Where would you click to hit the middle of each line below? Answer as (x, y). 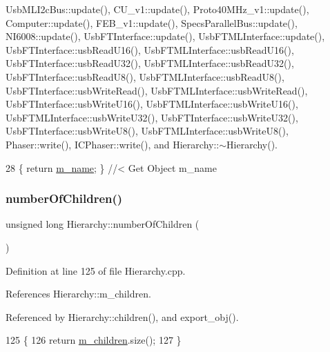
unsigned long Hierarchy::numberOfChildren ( (103, 224)
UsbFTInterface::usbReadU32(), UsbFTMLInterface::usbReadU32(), (150, 63)
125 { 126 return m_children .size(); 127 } (94, 340)
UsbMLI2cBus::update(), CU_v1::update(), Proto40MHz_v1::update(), (157, 9)
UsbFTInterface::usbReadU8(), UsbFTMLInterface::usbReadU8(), (145, 76)
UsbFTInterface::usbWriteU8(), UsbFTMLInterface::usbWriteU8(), (147, 131)
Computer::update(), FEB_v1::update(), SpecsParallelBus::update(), (152, 22)
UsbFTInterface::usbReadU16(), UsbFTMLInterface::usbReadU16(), (150, 49)
